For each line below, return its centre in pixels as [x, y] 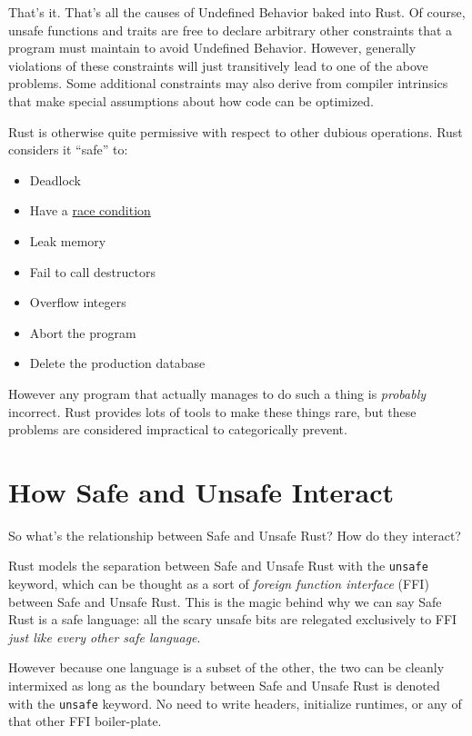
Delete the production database [117, 363]
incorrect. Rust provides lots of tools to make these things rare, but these [212, 411]
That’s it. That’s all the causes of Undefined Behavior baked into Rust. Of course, [237, 12]
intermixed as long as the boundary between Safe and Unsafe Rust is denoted [224, 686]
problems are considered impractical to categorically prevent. [178, 429]
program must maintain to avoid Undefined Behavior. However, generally [212, 48]
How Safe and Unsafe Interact [201, 491]
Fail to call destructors [92, 271]
